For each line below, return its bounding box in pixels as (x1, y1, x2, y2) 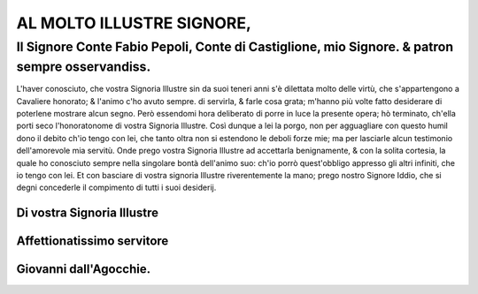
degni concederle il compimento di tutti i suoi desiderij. (16, 182, 217, 193)
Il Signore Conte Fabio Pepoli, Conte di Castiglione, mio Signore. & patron (16, 39, 454, 55)
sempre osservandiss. (16, 58, 151, 75)
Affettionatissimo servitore (16, 234, 169, 249)
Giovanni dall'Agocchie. (16, 261, 150, 277)
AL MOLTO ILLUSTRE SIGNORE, (16, 13, 252, 33)
